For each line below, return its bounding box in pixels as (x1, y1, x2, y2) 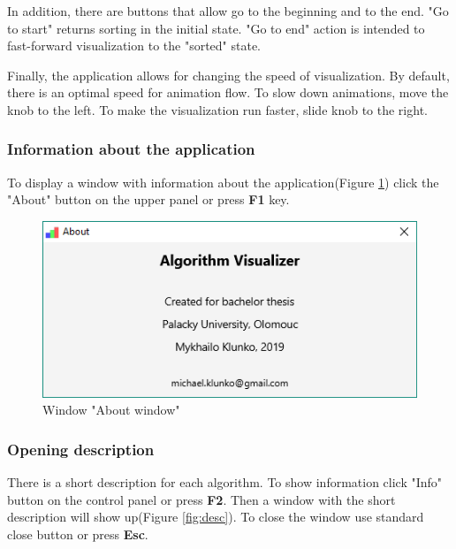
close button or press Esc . (7, 524, 148, 543)
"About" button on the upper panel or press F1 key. (7, 190, 290, 209)
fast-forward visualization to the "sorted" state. (7, 36, 262, 55)
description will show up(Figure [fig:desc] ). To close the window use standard (7, 507, 424, 526)
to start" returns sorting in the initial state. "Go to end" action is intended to (7, 19, 425, 37)
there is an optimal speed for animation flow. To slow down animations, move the (7, 83, 449, 102)
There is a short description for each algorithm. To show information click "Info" (7, 473, 443, 491)
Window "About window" (42, 400, 180, 419)
